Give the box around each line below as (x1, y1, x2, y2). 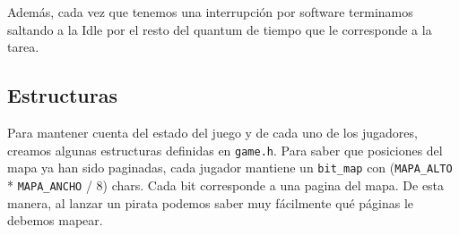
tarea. (7, 38, 39, 56)
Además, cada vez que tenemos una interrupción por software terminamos (7, 3, 413, 21)
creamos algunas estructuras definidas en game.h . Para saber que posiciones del (7, 140, 443, 159)
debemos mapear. (7, 211, 103, 230)
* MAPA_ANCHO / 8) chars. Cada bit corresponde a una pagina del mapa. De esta (7, 175, 445, 194)
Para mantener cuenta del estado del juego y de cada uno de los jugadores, (7, 122, 418, 141)
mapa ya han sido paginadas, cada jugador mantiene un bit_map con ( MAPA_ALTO (7, 158, 453, 177)
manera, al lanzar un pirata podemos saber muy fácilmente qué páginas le (7, 193, 414, 212)
